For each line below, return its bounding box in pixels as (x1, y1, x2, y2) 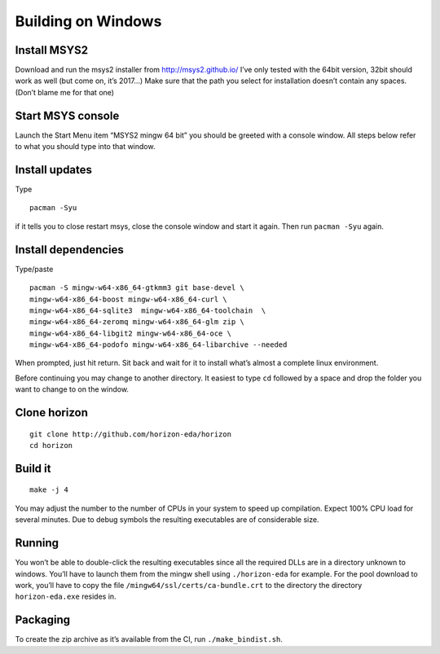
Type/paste (15, 264, 54, 274)
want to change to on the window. (15, 384, 130, 394)
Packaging (15, 613, 71, 627)
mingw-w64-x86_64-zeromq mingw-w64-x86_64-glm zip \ (29, 318, 244, 327)
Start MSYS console (15, 108, 120, 122)
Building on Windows (15, 12, 162, 30)
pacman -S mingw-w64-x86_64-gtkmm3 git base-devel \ (29, 283, 244, 292)
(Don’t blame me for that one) (15, 87, 114, 97)
